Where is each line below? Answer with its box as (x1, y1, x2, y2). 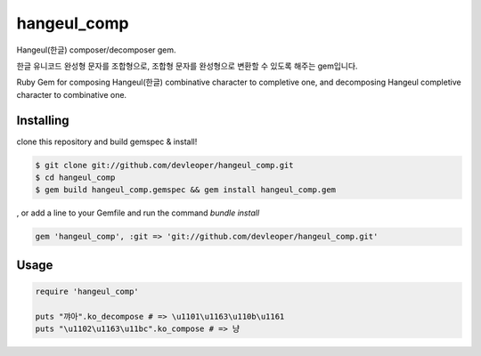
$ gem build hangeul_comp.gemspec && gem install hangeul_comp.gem (35, 185, 337, 195)
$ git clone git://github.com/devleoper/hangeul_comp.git (35, 160, 294, 170)
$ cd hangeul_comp (35, 173, 116, 182)
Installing (16, 112, 70, 128)
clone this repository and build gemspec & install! (16, 136, 198, 147)
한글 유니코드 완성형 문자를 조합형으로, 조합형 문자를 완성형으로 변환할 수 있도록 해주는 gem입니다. (16, 61, 358, 71)
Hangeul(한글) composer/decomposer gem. (16, 44, 177, 55)
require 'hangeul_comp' (35, 286, 140, 296)
